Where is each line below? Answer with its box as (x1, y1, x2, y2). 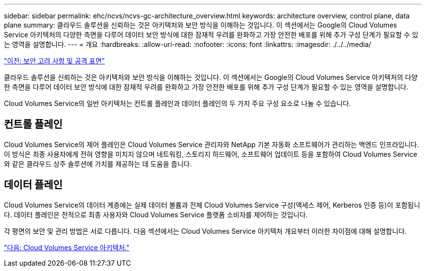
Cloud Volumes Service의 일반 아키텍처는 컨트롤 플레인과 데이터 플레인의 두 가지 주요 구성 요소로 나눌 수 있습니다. (4, 99, 351, 107)
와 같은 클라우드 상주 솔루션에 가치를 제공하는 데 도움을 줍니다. (4, 159, 192, 168)
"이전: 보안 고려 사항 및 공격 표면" (4, 57, 105, 65)
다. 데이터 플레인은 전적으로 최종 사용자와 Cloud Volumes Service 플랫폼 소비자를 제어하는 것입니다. (4, 210, 308, 219)
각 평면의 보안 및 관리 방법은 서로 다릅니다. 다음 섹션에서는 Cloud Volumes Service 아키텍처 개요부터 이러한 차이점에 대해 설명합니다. (4, 226, 407, 235)
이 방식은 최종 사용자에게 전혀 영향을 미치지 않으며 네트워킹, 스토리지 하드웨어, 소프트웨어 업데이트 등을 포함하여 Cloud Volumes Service (4, 150, 417, 158)
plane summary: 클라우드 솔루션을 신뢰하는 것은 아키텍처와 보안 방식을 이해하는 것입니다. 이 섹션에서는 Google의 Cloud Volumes (4, 21, 397, 29)
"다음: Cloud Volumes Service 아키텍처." (4, 243, 130, 252)
